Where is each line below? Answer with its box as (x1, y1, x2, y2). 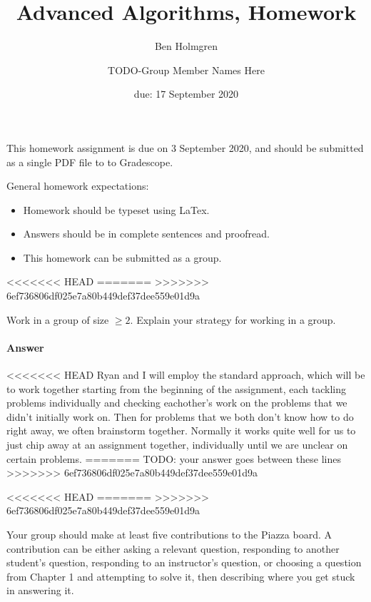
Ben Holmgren (154, 39, 218, 53)
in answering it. (6, 583, 74, 598)
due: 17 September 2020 (133, 86, 239, 101)
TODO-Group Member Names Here (108, 62, 265, 77)
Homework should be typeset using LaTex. (23, 202, 210, 217)
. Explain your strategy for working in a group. (130, 312, 336, 327)
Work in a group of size (6, 312, 109, 327)
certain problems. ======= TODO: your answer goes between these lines (6, 451, 341, 466)
